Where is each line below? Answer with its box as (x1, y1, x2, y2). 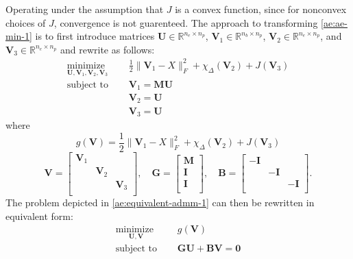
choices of (5, 15, 46, 29)
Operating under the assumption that (5, 2, 164, 16)
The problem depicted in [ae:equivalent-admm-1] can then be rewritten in (5, 195, 315, 210)
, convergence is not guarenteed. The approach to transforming (53, 15, 318, 29)
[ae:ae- (321, 15, 348, 29)
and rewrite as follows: (60, 42, 155, 56)
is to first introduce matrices (35, 29, 155, 43)
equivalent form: (5, 208, 73, 223)
